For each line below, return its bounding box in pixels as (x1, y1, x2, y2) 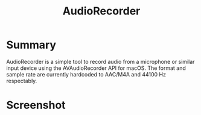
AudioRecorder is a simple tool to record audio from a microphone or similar (6, 58, 195, 65)
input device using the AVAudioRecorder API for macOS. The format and (6, 64, 186, 72)
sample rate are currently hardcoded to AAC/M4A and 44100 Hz (6, 70, 166, 78)
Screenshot (6, 98, 66, 112)
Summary (6, 38, 56, 52)
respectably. (6, 77, 37, 84)
